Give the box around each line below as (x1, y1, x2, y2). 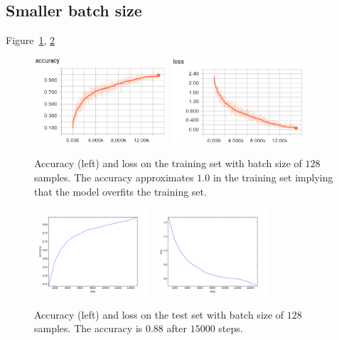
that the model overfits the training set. (34, 184, 207, 198)
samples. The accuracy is (34, 321, 143, 336)
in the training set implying (212, 169, 333, 184)
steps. (218, 321, 243, 336)
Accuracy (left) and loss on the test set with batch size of (34, 307, 284, 322)
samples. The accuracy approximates (34, 169, 194, 184)
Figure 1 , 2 (6, 33, 55, 48)
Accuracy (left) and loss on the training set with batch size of (34, 156, 302, 171)
